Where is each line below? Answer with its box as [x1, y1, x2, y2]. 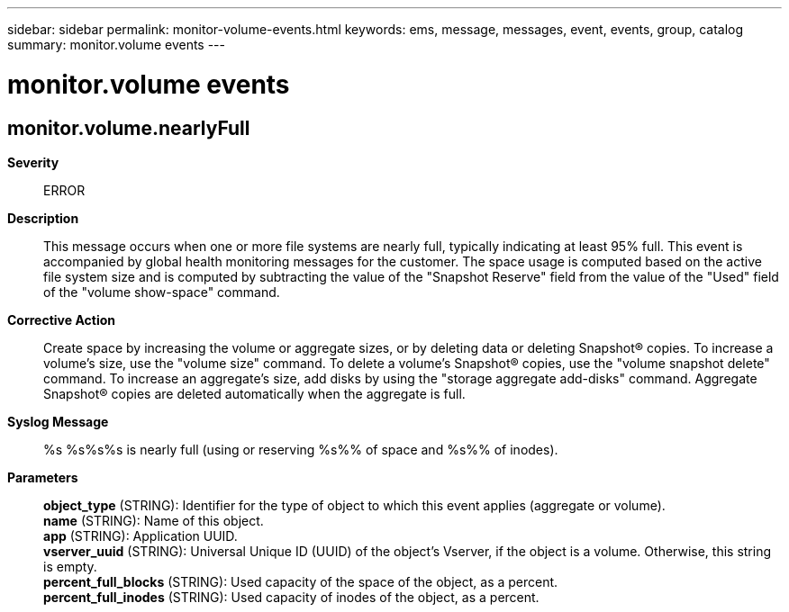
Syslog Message [7, 413, 109, 429]
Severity [7, 154, 59, 170]
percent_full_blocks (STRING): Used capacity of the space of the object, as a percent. [43, 573, 558, 589]
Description [7, 210, 79, 226]
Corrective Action [7, 311, 115, 328]
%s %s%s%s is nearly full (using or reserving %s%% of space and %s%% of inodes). [43, 441, 558, 457]
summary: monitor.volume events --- [7, 37, 225, 52]
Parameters [7, 469, 78, 485]
